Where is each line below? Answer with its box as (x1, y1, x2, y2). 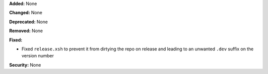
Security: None (9, 62, 41, 68)
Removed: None (9, 28, 43, 34)
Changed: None (9, 10, 42, 16)
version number (21, 53, 54, 59)
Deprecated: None (9, 19, 48, 25)
